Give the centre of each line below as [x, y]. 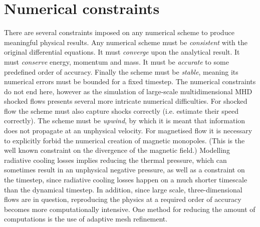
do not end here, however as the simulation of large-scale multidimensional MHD [128, 91]
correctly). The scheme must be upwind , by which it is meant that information [125, 121]
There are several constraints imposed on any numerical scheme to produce [119, 32]
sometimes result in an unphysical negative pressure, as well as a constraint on [124, 170]
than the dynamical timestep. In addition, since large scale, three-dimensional [123, 189]
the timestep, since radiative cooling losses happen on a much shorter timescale [126, 180]
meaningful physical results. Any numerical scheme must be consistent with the [126, 42]
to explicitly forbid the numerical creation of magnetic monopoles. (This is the [124, 140]
